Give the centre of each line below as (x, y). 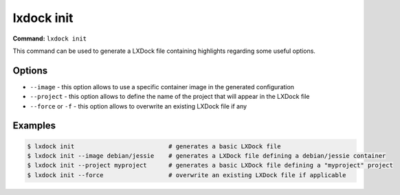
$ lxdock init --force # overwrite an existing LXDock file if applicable (187, 175)
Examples (34, 126)
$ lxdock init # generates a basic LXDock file (154, 146)
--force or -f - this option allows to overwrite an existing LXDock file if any (138, 106)
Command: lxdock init (50, 38)
